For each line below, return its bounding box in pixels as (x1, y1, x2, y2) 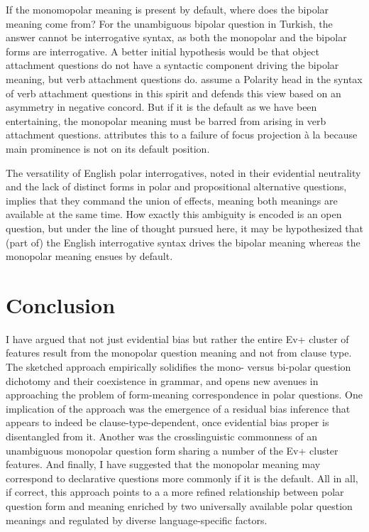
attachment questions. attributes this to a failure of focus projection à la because (6, 127, 358, 142)
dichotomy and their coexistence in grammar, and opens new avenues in (6, 373, 319, 388)
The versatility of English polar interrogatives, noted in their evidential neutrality (6, 165, 361, 180)
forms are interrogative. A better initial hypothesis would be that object (6, 43, 319, 58)
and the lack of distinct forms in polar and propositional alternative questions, (6, 179, 347, 194)
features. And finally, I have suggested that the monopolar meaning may (6, 457, 321, 472)
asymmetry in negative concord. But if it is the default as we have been (6, 99, 317, 114)
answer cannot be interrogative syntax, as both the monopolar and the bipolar (6, 30, 347, 45)
